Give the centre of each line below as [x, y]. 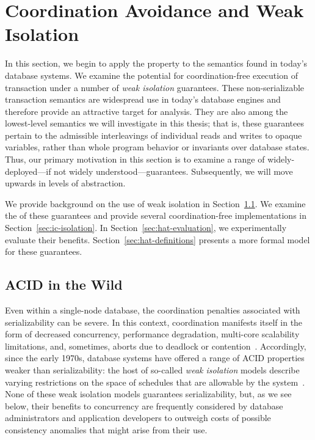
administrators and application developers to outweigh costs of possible [138, 418]
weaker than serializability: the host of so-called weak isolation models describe [152, 369]
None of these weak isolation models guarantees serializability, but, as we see [148, 394]
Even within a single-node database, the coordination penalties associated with [153, 310]
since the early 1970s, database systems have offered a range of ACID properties [155, 358]
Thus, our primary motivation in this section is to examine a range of [135, 159]
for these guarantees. [44, 251]
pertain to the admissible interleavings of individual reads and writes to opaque [154, 135]
